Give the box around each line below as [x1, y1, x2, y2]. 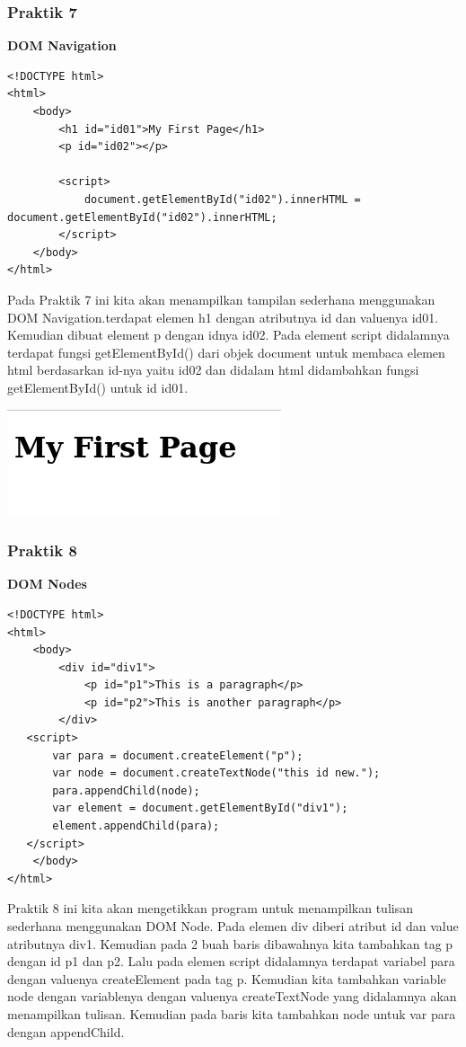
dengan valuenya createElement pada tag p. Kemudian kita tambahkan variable [7, 969, 446, 988]
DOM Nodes [7, 574, 87, 593]
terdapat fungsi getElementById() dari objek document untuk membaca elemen [7, 342, 445, 361]
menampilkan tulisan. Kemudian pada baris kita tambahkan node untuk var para [7, 1004, 456, 1023]
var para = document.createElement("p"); [52, 749, 303, 762]
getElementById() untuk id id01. [7, 377, 189, 396]
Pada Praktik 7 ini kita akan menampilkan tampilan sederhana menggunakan [7, 289, 435, 308]
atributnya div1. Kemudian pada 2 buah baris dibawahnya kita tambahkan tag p [7, 934, 453, 953]
